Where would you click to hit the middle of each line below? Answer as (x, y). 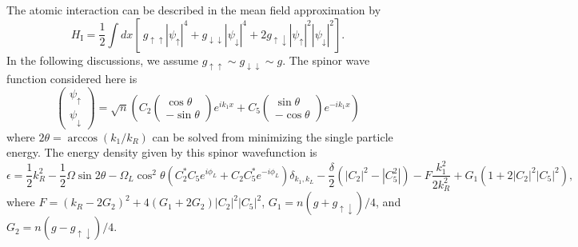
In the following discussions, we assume (102, 60)
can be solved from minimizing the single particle (273, 136)
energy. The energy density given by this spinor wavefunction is (162, 152)
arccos (83, 138)
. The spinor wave (326, 60)
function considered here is (72, 78)
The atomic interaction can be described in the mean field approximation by (194, 10)
